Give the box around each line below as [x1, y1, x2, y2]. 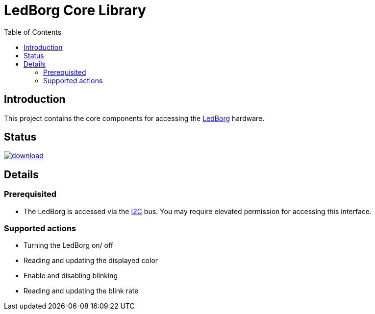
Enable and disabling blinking [24, 271, 118, 280]
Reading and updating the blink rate [24, 287, 139, 295]
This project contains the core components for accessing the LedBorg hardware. [4, 114, 265, 122]
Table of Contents [4, 27, 62, 36]
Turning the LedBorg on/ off [24, 241, 113, 250]
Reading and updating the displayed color [24, 256, 158, 265]
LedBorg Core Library [4, 2, 146, 19]
